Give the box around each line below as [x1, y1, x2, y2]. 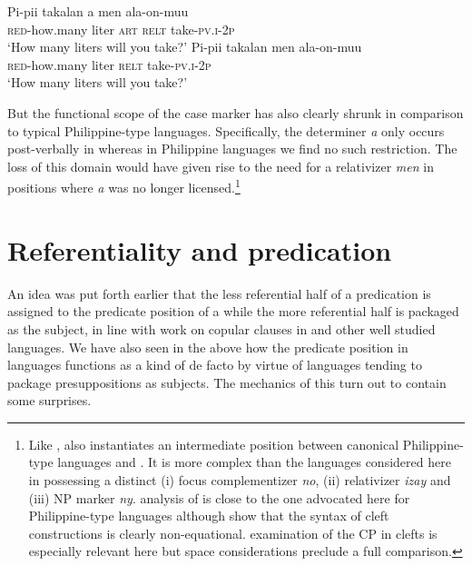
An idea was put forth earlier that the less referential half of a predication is [7, 283, 431, 303]
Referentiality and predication [7, 231, 392, 268]
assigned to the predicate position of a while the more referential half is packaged [7, 302, 459, 321]
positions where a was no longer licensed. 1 [7, 175, 241, 196]
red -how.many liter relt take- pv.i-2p [7, 55, 211, 74]
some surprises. [7, 391, 92, 410]
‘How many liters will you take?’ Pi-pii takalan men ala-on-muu [7, 37, 362, 56]
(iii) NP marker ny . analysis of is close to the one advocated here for [28, 488, 410, 507]
